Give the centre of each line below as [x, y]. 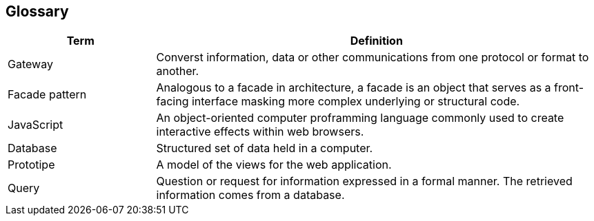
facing [172, 102]
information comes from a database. [250, 195]
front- [569, 88]
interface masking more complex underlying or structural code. [356, 102]
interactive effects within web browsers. [260, 132]
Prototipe [31, 165]
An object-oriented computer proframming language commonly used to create [360, 118]
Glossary [37, 11]
